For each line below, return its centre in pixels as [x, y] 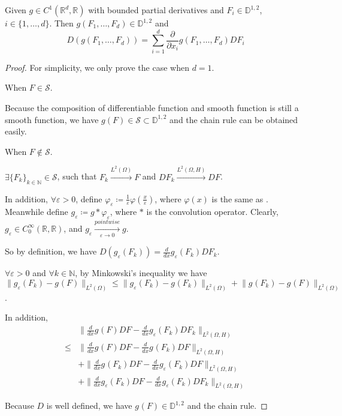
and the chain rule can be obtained [234, 119]
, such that [77, 176]
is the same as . [240, 198]
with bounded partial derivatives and [156, 10]
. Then [61, 23]
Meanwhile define [37, 212]
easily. [16, 131]
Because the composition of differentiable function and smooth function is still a [152, 107]
